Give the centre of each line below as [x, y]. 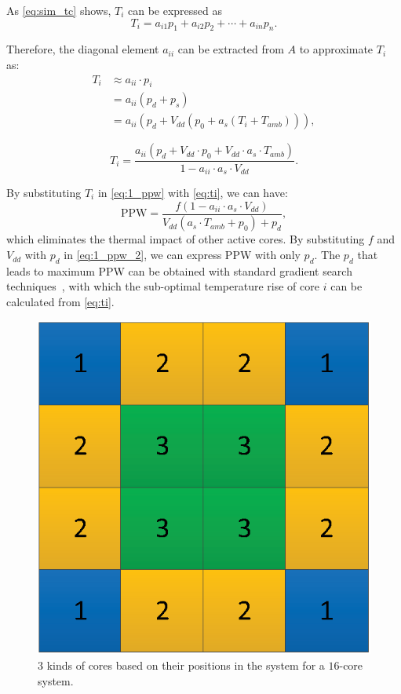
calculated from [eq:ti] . [60, 302]
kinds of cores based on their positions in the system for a [186, 665]
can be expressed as [175, 10]
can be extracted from [231, 49]
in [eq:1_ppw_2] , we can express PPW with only [182, 255]
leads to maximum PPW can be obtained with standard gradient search [179, 270]
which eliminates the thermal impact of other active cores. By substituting [186, 239]
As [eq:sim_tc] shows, [59, 10]
